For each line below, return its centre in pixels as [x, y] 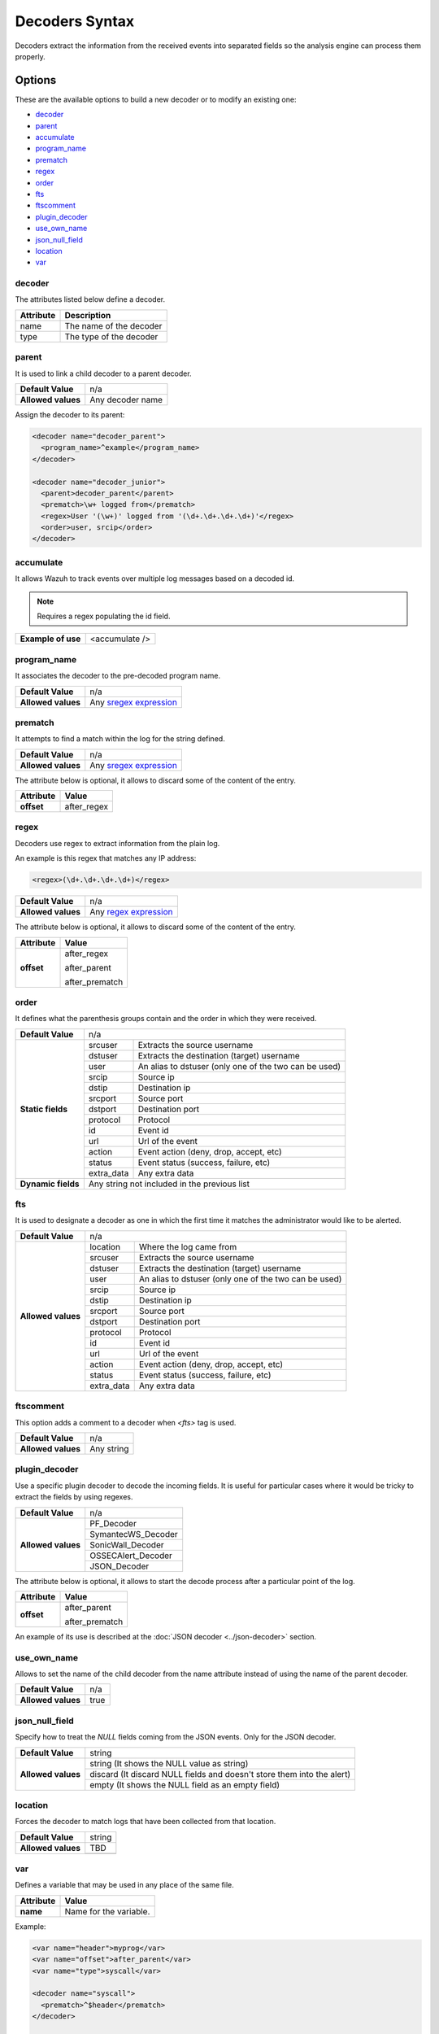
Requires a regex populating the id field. [104, 616]
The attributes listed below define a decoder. [90, 299]
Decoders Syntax [75, 21]
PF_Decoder [113, 1523]
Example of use [50, 639]
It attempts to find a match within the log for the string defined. [120, 739]
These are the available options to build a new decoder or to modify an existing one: [156, 99]
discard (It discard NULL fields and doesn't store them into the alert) [220, 1774]
